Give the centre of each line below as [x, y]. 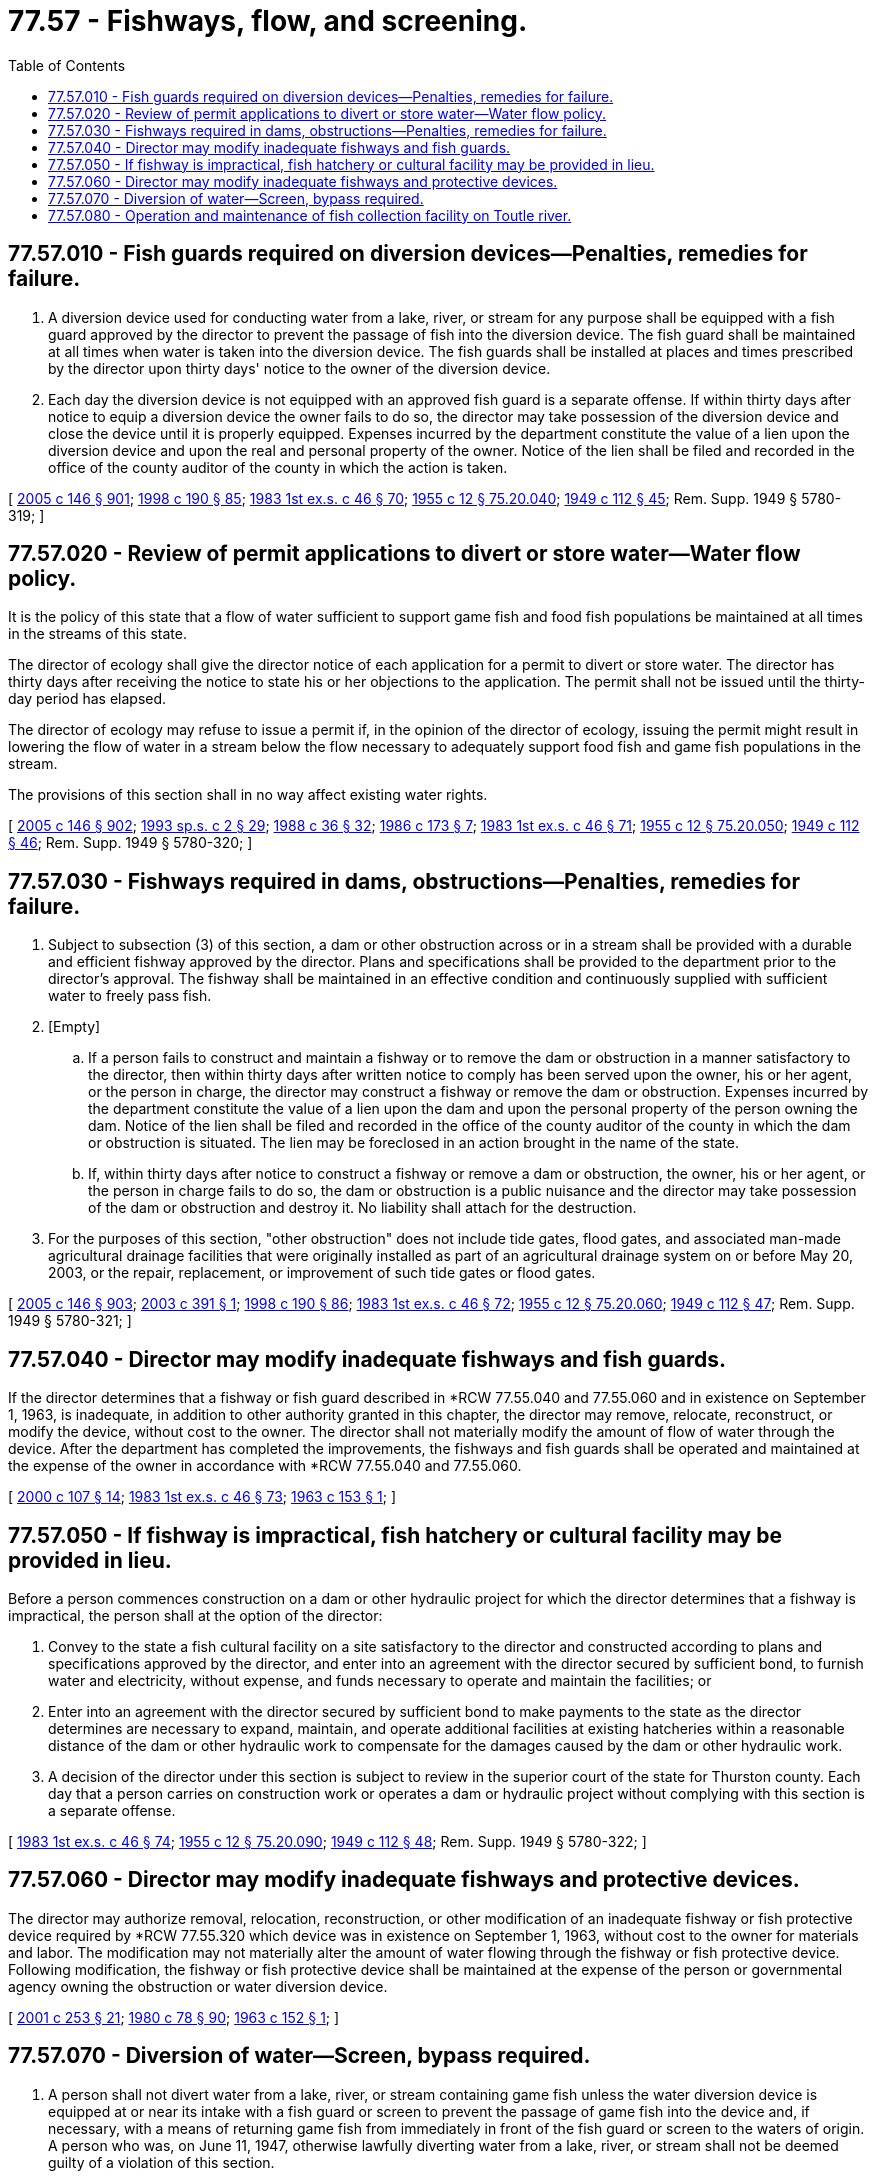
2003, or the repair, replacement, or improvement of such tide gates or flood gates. [322, 1273]
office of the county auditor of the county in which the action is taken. [278, 467]
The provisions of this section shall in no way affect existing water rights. [248, 795]
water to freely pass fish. [130, 996]
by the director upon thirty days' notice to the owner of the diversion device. [299, 368]
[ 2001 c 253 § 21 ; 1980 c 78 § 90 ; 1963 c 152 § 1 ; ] [174, 2017]
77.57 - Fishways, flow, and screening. [268, 21]
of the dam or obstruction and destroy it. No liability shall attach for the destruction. [362, 1208]
